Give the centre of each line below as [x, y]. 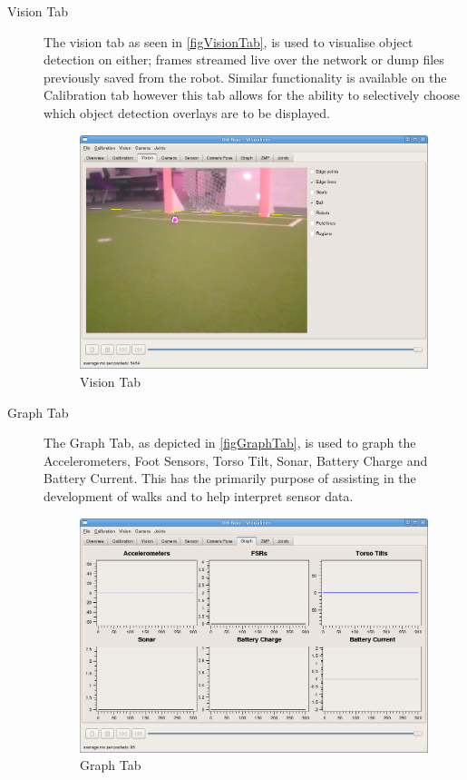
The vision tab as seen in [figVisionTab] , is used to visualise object [229, 41]
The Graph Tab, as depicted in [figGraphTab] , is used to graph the [230, 443]
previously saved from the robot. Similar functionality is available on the [245, 77]
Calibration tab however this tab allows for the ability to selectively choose [252, 95]
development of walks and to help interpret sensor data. [199, 496]
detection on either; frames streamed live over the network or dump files [244, 59]
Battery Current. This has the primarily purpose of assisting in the [230, 478]
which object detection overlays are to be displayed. [187, 112]
